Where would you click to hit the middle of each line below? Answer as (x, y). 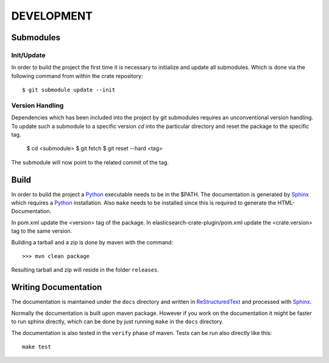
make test (37, 347)
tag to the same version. (42, 231)
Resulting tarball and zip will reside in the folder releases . (85, 270)
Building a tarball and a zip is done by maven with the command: (92, 242)
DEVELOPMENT (52, 16)
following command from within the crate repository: (77, 76)
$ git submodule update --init (69, 90)
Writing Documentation (57, 287)
